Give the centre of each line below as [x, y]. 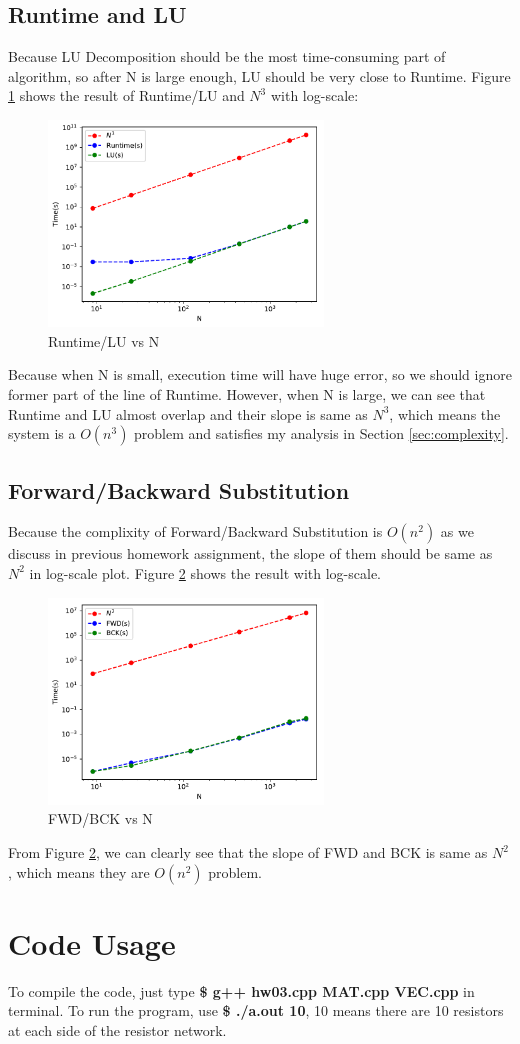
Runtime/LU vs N [104, 340]
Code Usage [92, 942]
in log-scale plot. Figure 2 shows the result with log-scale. [205, 572]
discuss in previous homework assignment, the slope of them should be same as [250, 553]
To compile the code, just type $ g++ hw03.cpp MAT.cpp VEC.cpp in [241, 990]
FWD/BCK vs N [100, 818]
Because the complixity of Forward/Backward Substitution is [195, 531]
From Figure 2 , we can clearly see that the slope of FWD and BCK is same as [248, 852]
